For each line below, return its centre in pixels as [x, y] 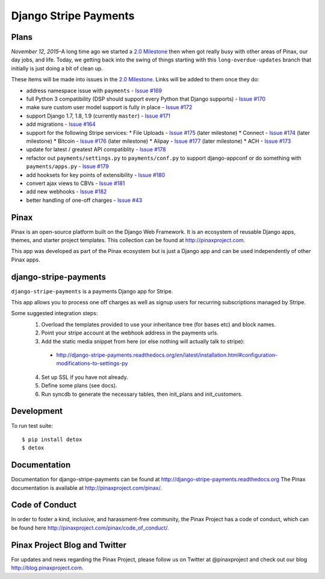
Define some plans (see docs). [79, 386]
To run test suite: [32, 425]
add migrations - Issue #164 [61, 124]
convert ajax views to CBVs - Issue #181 [76, 183]
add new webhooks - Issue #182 [67, 192]
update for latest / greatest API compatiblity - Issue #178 [96, 149]
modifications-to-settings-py [92, 363]
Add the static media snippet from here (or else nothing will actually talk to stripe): [143, 341]
